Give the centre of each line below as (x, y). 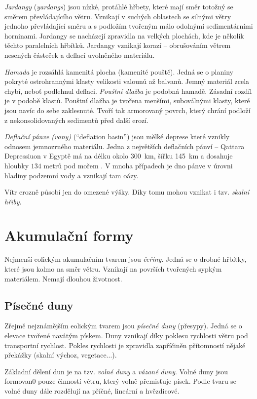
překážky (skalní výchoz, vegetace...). (61, 355)
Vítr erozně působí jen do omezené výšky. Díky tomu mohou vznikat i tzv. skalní (127, 192)
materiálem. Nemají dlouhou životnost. (63, 278)
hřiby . (13, 201)
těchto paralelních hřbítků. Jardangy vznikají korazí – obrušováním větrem (118, 45)
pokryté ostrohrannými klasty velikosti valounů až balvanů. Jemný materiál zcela (127, 81)
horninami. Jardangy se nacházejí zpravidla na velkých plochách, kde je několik (124, 35)
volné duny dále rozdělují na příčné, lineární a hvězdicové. (92, 390)
